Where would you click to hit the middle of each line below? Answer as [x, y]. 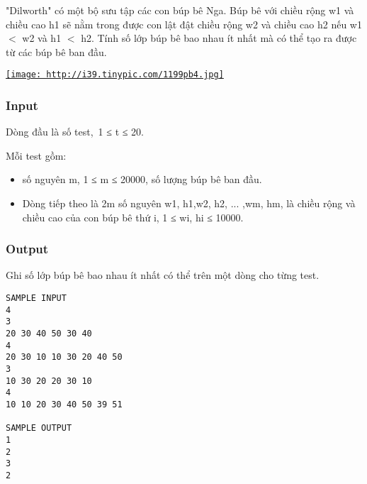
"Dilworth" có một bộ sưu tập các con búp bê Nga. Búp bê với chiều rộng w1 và [180, 10]
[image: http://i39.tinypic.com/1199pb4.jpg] [115, 75]
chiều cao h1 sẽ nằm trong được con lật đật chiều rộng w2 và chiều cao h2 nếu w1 [184, 24]
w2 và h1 [42, 38]
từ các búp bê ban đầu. [56, 51]
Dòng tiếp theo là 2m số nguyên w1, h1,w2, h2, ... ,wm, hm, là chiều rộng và [189, 203]
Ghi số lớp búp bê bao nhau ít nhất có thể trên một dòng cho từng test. [163, 275]
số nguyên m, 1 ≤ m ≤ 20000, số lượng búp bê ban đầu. [142, 179]
